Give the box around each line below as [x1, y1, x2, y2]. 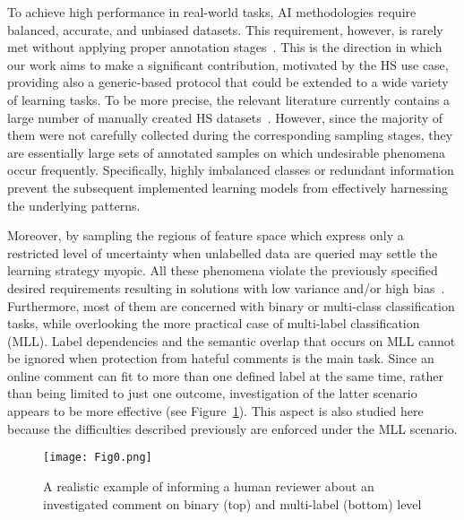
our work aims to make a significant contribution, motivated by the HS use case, [7, 55, 449, 74]
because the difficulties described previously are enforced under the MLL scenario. [7, 419, 458, 438]
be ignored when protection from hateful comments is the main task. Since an [7, 349, 434, 368]
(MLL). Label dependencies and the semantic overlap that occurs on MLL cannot [7, 331, 456, 350]
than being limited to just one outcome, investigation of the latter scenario [7, 384, 417, 403]
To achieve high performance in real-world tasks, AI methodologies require [7, 3, 417, 21]
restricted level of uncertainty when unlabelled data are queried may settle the [7, 243, 438, 262]
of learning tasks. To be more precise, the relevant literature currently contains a [7, 90, 451, 108]
